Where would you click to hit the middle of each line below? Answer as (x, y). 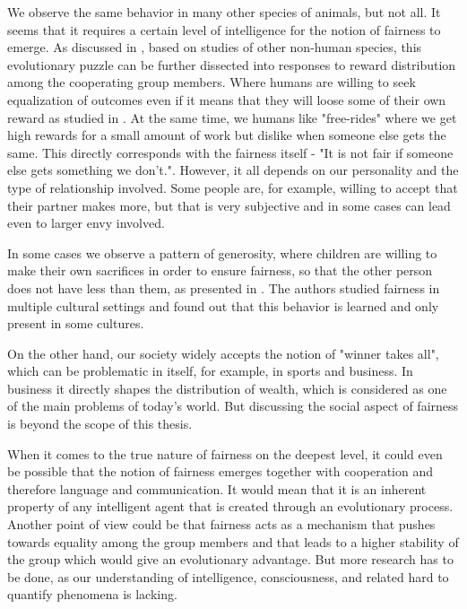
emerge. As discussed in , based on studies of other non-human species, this (215, 47)
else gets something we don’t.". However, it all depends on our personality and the (233, 170)
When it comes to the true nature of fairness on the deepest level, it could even (225, 453)
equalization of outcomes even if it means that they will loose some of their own (227, 99)
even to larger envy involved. (86, 223)
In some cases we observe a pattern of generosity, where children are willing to (222, 252)
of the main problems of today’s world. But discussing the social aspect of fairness (233, 406)
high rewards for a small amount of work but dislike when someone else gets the (227, 135)
